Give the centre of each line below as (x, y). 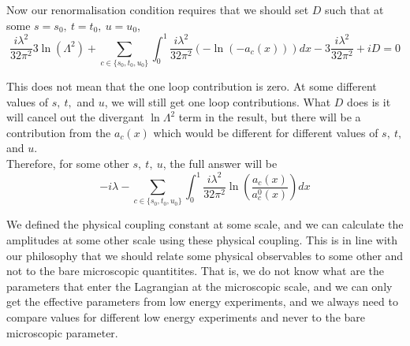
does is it (369, 101)
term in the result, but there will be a (270, 117)
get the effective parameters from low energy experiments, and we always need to (202, 301)
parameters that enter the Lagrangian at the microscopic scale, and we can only (199, 286)
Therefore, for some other (68, 163)
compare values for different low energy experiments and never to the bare (186, 316)
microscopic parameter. (62, 332)
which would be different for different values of (266, 132)
